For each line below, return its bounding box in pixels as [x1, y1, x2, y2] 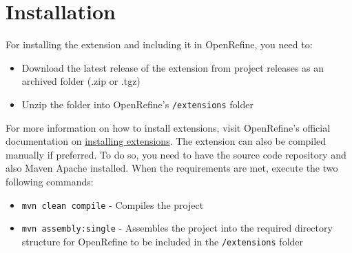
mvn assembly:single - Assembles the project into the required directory [21, 221, 333, 235]
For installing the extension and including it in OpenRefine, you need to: [6, 37, 313, 52]
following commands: [6, 174, 94, 188]
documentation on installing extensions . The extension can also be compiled [6, 134, 327, 148]
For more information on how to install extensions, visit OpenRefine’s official [6, 120, 331, 134]
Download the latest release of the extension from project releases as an [21, 60, 324, 74]
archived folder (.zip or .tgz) [21, 74, 141, 88]
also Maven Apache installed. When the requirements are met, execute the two [6, 161, 338, 175]
